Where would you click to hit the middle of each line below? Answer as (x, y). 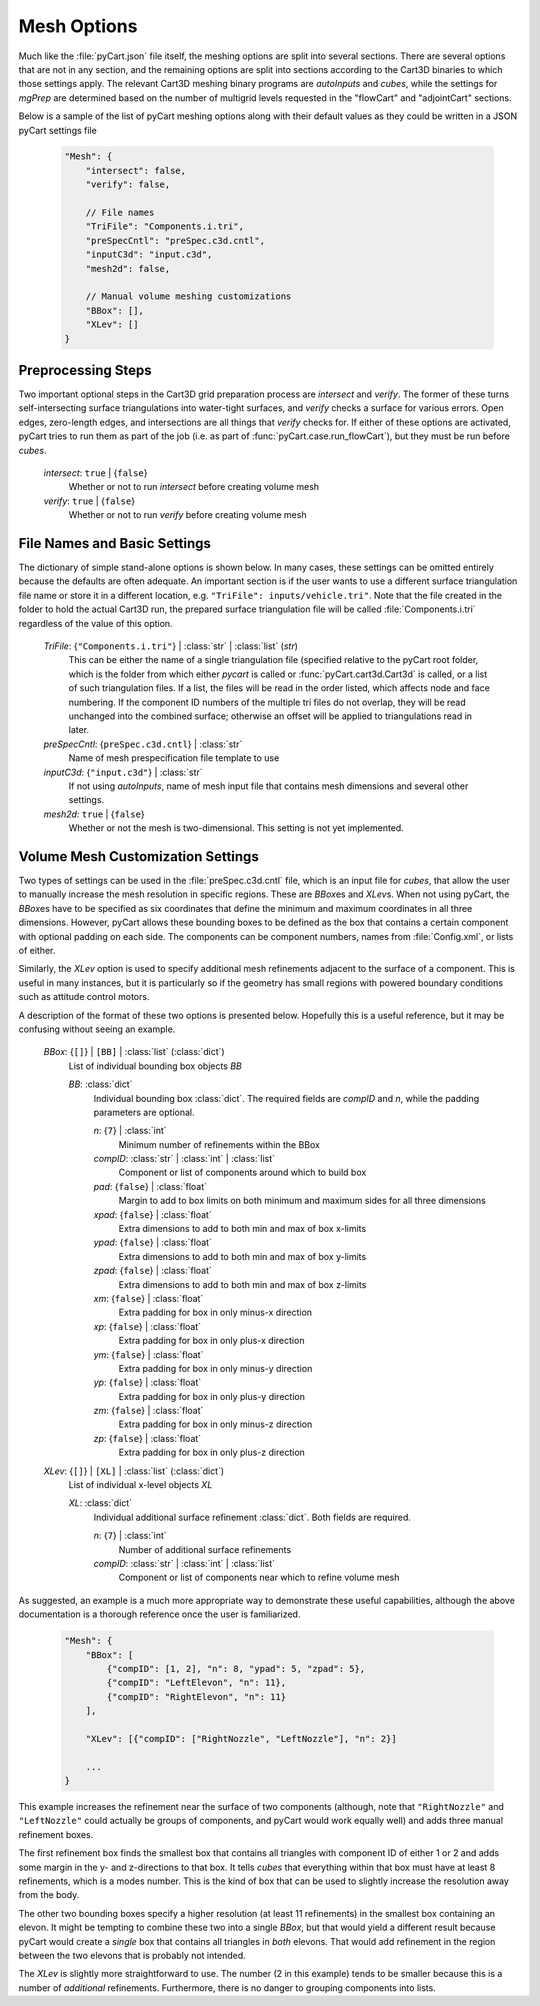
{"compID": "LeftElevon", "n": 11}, (196, 1683)
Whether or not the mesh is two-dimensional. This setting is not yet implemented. (236, 828)
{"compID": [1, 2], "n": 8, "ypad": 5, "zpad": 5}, (236, 1668)
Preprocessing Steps (85, 370)
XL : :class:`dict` (100, 1503)
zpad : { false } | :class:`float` (152, 1271)
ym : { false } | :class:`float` (148, 1354)
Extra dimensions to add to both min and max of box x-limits (242, 1229)
